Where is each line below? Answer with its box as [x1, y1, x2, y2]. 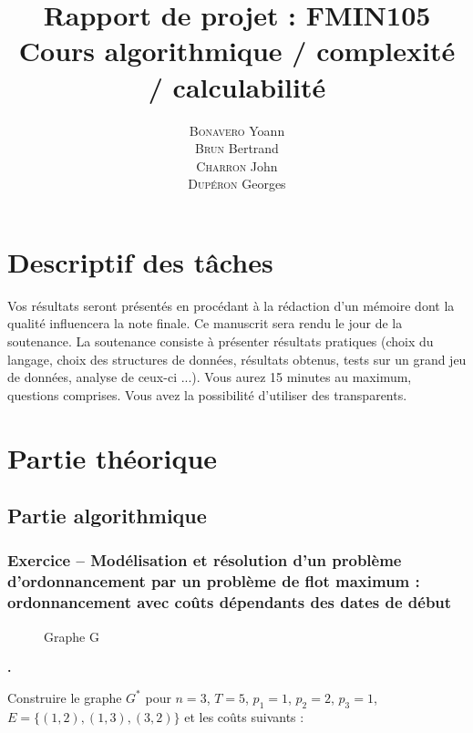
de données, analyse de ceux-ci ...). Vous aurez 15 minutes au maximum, [7, 367, 412, 387]
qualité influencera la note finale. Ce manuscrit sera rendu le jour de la [7, 314, 403, 333]
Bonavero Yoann [189, 120, 285, 139]
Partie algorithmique [7, 501, 207, 530]
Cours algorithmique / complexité [18, 32, 456, 69]
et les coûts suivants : [184, 707, 304, 726]
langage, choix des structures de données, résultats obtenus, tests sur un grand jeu [7, 349, 467, 368]
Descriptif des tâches [7, 243, 273, 280]
